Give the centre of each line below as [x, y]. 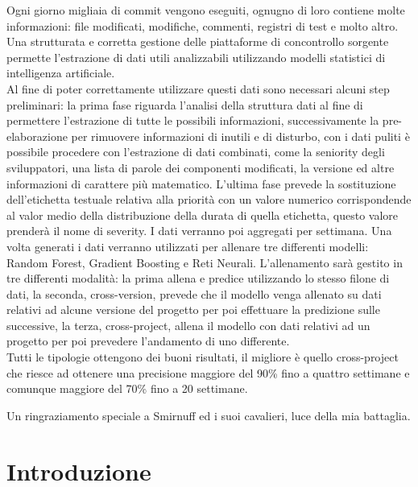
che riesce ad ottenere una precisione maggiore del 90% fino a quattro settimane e [208, 372]
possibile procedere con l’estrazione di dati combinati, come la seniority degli [196, 152]
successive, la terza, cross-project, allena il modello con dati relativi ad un [188, 325]
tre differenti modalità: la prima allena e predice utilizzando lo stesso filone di [198, 278]
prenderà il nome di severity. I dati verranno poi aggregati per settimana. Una [199, 231]
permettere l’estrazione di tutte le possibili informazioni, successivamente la [193, 120]
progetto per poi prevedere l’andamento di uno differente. [148, 341]
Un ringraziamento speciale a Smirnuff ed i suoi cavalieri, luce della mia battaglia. [209, 415]
